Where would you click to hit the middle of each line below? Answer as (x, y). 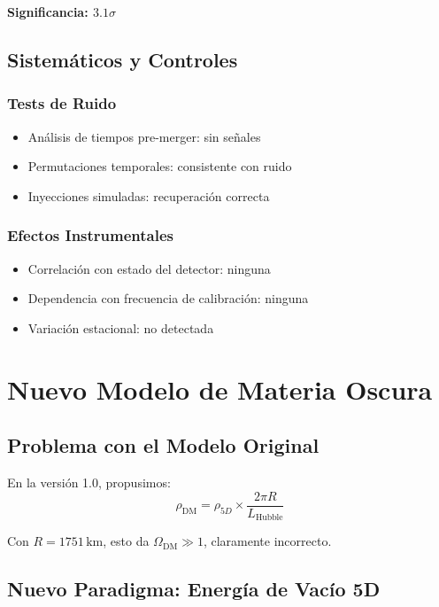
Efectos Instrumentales (90, 235)
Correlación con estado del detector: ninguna (149, 268)
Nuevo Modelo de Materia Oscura (220, 389)
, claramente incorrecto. (267, 541)
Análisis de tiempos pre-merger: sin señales (144, 136)
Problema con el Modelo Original (163, 445)
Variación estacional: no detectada (121, 327)
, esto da (126, 541)
